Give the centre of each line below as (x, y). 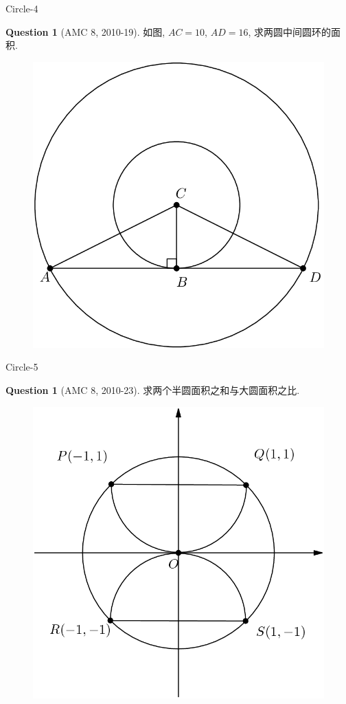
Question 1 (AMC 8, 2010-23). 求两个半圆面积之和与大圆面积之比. (153, 389)
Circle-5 (22, 367)
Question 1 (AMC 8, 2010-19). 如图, (85, 31)
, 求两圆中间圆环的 (289, 31)
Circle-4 (22, 8)
